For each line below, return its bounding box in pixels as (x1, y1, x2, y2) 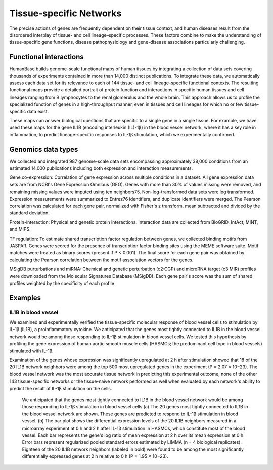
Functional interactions (9, 53, 84, 61)
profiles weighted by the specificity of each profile (9, 280, 115, 286)
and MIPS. (9, 226, 31, 232)
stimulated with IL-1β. (9, 348, 54, 354)
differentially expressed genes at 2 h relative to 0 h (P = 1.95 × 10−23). (22, 453, 169, 459)
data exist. (27, 108, 49, 114)
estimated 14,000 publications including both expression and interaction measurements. (9, 165, 193, 171)
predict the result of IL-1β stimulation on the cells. (9, 385, 112, 391)
